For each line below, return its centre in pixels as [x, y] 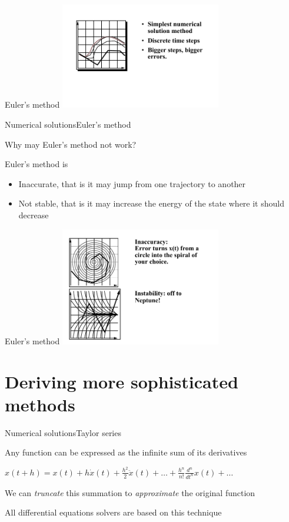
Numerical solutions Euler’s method [68, 124]
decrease [34, 215]
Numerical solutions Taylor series [63, 432]
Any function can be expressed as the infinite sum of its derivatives [126, 452]
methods [40, 404]
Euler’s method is [36, 164]
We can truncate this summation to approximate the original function [130, 492]
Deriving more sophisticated [122, 381]
